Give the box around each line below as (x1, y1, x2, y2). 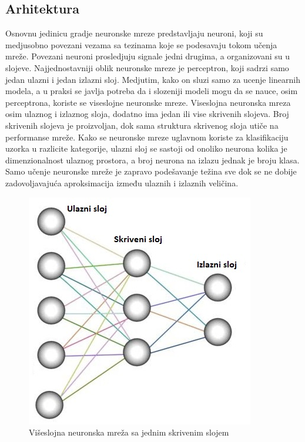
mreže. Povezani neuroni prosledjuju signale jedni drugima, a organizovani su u (5, 50, 290, 62)
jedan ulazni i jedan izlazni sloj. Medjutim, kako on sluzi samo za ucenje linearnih (5, 73, 300, 85)
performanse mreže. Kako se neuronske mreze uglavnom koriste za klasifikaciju (5, 130, 289, 143)
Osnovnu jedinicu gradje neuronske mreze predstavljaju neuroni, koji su (5, 27, 263, 39)
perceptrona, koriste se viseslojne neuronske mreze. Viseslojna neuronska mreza (5, 96, 291, 108)
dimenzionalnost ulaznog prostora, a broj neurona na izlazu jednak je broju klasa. (5, 153, 300, 166)
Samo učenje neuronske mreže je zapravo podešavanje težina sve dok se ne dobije (5, 165, 297, 178)
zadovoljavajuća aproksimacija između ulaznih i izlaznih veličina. (5, 176, 239, 189)
